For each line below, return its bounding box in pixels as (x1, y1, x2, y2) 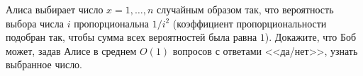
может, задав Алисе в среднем (6, 43, 137, 58)
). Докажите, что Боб (264, 30, 357, 44)
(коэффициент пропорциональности (172, 15, 327, 30)
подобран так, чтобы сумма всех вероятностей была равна (6, 30, 257, 44)
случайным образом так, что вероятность (157, 2, 334, 16)
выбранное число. (6, 57, 83, 72)
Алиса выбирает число (6, 2, 104, 16)
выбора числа (6, 15, 64, 30)
